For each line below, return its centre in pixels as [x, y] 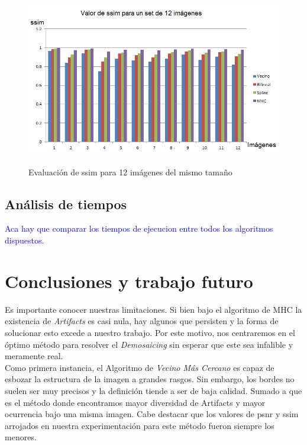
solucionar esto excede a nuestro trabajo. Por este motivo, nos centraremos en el [150, 332]
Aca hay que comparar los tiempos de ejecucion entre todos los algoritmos [139, 228]
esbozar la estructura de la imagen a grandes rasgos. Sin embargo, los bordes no [150, 379]
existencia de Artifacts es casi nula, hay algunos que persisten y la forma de [142, 321]
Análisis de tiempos [66, 204]
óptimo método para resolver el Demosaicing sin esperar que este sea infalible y [149, 344]
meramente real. [34, 356]
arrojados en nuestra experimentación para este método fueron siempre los [140, 425]
